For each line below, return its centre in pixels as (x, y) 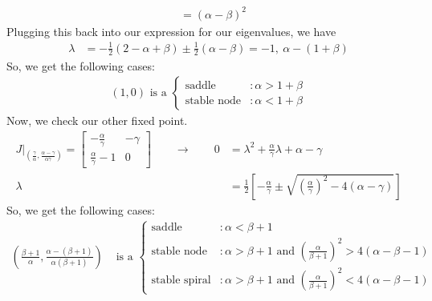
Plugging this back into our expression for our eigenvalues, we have (171, 31)
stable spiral (181, 281)
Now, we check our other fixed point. (97, 120)
